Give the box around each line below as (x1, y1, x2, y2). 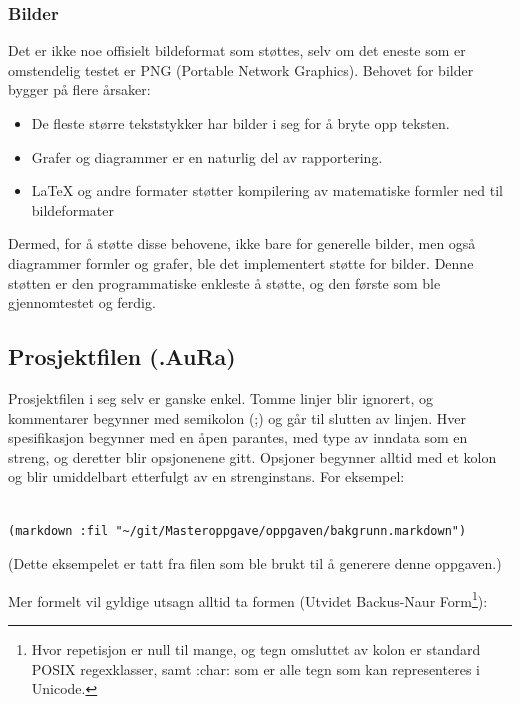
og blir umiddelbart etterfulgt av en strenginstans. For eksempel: (8, 466, 405, 487)
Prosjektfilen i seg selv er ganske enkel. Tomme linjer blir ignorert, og (8, 387, 433, 408)
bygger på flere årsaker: (8, 79, 151, 100)
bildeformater (31, 199, 114, 220)
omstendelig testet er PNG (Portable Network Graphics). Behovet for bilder (8, 59, 474, 80)
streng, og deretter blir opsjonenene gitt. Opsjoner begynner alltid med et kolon (8, 446, 497, 467)
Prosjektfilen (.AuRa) (8, 341, 236, 372)
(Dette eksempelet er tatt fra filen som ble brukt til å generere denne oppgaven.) (8, 553, 502, 574)
